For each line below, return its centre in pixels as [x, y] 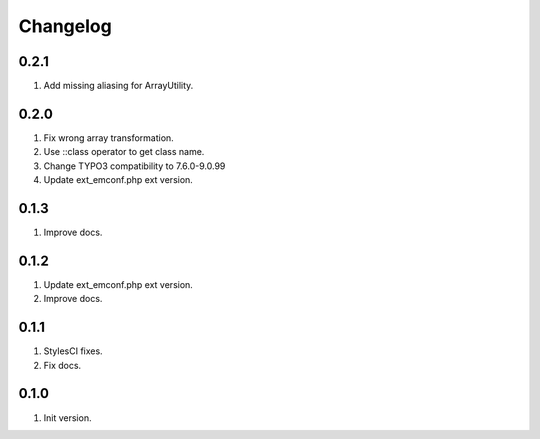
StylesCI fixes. [73, 351]
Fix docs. [62, 365]
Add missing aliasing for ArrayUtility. [118, 86]
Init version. [67, 417]
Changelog [65, 26]
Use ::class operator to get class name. [124, 152]
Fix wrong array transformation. [108, 137]
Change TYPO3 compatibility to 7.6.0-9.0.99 [134, 166]
